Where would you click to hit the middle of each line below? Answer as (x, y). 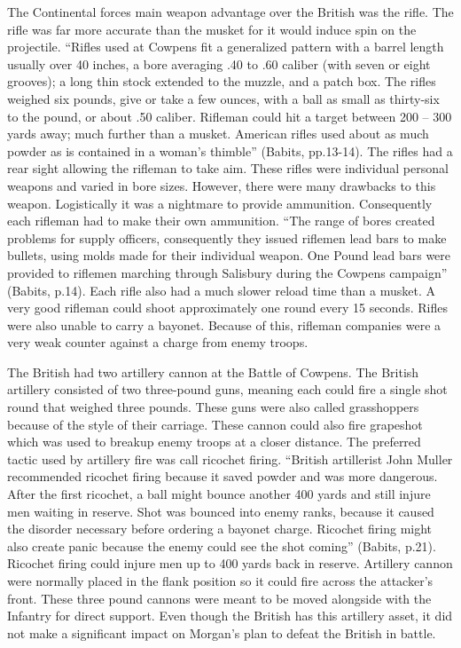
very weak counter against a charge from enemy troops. (158, 342)
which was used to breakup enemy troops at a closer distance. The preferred (214, 442)
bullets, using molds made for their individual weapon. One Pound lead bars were (229, 255)
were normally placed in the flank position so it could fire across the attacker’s (220, 581)
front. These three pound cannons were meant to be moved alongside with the (219, 598)
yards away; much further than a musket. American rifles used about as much (218, 134)
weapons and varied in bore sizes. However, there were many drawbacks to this (222, 185)
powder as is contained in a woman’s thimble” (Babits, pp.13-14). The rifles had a (230, 150)
